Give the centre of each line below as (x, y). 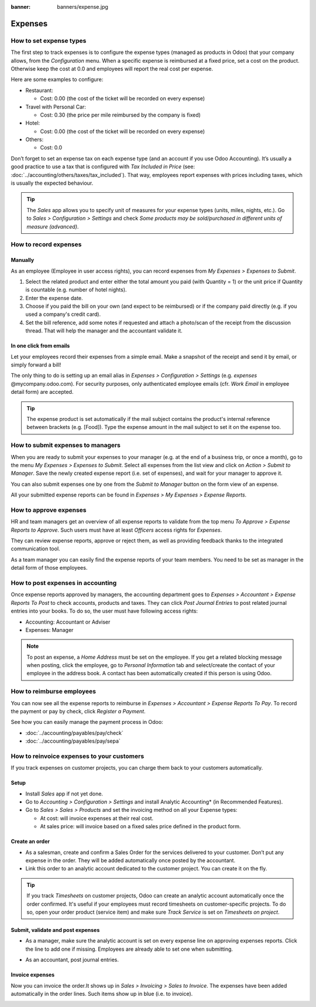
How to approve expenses (49, 510)
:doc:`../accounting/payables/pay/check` (75, 733)
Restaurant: (39, 90)
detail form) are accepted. (42, 392)
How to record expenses (46, 244)
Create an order (30, 842)
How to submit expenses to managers (66, 445)
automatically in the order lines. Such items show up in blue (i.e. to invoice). (102, 994)
